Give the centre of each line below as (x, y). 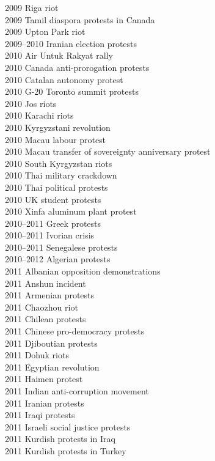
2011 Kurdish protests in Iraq (60, 439)
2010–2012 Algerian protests (58, 259)
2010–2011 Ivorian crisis (50, 235)
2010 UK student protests (53, 199)
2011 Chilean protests (46, 319)
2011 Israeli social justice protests (68, 426)
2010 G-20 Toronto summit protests (72, 91)
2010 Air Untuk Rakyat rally (59, 55)
